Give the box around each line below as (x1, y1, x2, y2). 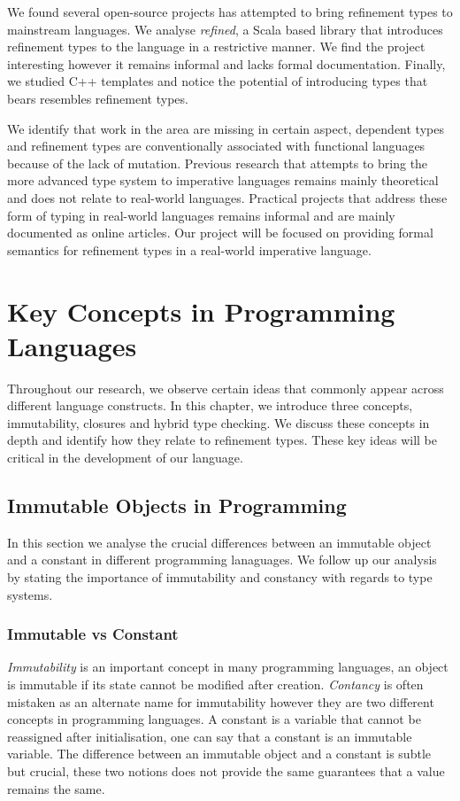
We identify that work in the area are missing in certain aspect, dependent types (7, 119, 444, 137)
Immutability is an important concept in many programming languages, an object (7, 657, 448, 676)
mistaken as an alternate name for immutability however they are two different (7, 692, 434, 711)
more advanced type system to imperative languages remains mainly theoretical (7, 171, 439, 190)
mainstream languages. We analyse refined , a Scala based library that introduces (7, 19, 443, 38)
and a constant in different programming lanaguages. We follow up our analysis (7, 550, 437, 569)
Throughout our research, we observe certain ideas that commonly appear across (7, 378, 444, 397)
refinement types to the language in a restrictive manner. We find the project (7, 37, 425, 56)
